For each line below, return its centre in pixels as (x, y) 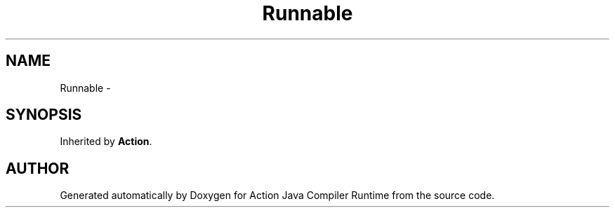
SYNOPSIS (44, 115)
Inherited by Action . (106, 142)
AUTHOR (38, 168)
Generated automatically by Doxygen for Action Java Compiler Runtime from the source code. (277, 195)
